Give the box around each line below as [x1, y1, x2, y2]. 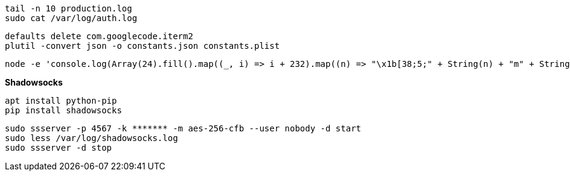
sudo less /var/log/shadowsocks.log [5, 133, 178, 143]
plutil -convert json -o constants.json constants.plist [5, 41, 280, 51]
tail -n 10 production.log [5, 4, 132, 13]
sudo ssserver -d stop [5, 143, 112, 152]
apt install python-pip [5, 96, 117, 105]
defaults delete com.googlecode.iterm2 [5, 31, 193, 41]
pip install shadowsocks [5, 105, 122, 115]
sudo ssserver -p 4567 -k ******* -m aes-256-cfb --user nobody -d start [5, 124, 362, 133]
